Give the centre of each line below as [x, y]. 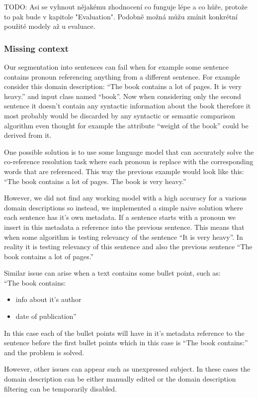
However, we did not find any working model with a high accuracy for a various [125, 198]
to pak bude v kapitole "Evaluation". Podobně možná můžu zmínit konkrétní [121, 16]
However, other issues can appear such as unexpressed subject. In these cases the [127, 369]
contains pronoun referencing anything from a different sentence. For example [122, 76]
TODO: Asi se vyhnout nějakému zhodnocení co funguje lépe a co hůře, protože [126, 6]
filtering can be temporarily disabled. [60, 388]
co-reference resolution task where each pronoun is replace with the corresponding [129, 161]
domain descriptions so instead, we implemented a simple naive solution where [124, 207]
